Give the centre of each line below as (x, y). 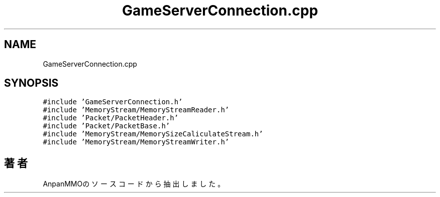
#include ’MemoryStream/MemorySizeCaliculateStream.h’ (153, 134)
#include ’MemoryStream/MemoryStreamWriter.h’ (136, 142)
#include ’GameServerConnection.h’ (113, 102)
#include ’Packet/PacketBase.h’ (106, 126)
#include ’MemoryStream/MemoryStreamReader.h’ (136, 110)
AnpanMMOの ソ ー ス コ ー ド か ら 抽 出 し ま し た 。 (134, 184)
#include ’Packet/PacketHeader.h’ (111, 118)
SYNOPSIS (31, 83)
